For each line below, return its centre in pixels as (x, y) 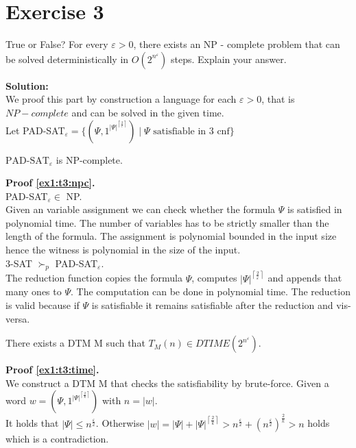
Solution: (27, 85)
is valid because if (43, 305)
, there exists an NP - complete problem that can (237, 44)
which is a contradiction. (57, 438)
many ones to (34, 291)
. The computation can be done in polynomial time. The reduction (210, 291)
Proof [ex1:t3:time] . (52, 370)
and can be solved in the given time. (148, 112)
